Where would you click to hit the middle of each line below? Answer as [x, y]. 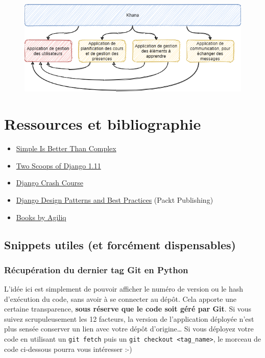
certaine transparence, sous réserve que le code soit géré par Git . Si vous [128, 309]
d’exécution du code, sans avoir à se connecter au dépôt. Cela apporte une [120, 299]
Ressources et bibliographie [103, 124]
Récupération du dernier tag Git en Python [96, 269]
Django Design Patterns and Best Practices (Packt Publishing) [115, 199]
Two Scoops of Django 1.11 [58, 165]
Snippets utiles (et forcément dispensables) [120, 244]
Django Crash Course [50, 183]
